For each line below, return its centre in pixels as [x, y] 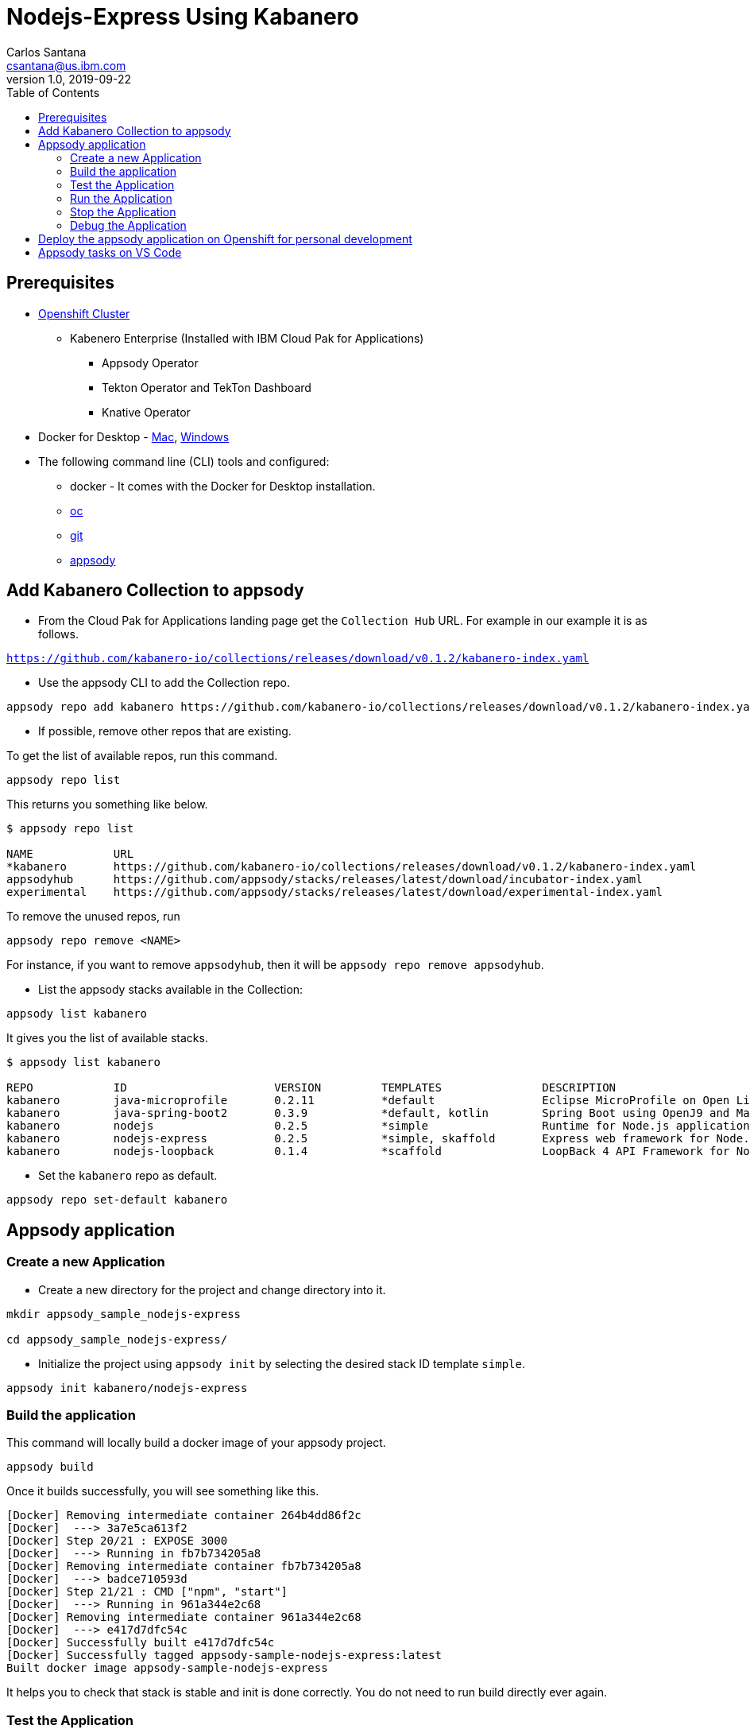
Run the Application [121, 198]
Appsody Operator [150, 362]
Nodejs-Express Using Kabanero [183, 17]
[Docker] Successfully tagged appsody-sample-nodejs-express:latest [224, 1655]
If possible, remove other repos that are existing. [165, 731]
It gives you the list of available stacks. [107, 1038]
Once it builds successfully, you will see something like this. [163, 1491]
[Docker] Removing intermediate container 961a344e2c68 [184, 1617]
